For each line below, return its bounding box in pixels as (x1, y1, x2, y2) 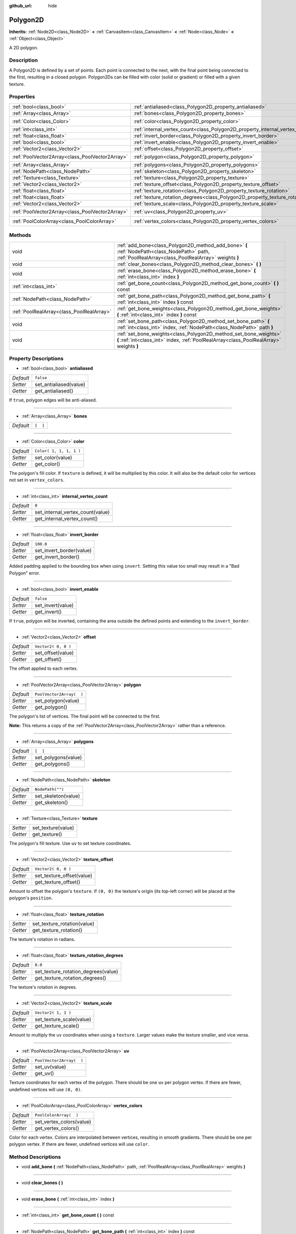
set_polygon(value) (35, 697, 79, 704)
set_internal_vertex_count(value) (35, 508, 110, 515)
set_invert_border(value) (35, 547, 92, 554)
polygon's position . (9, 895, 53, 901)
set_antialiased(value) (35, 381, 86, 387)
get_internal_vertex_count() (35, 515, 98, 522)
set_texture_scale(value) (35, 1016, 91, 1023)
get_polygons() (35, 761, 70, 768)
